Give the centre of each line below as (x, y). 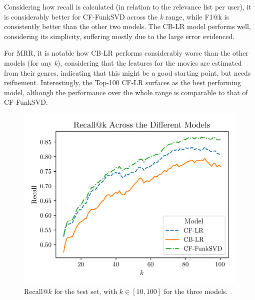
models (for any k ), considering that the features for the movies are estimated (123, 62)
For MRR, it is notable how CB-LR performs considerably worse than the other (126, 53)
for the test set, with (86, 291)
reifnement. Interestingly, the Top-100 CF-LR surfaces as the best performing (123, 82)
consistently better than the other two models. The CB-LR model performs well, (127, 26)
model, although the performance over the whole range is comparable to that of (126, 92)
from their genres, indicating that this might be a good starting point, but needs (127, 72)
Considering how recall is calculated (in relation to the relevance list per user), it (128, 7)
